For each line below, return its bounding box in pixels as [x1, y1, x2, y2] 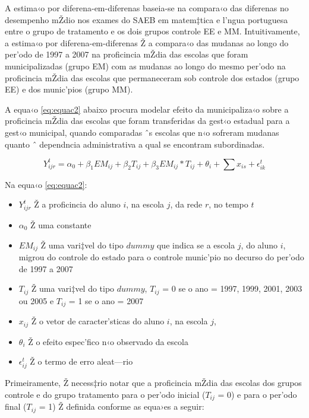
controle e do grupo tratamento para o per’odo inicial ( [5, 388, 206, 400]
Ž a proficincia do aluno [34, 198, 121, 210]
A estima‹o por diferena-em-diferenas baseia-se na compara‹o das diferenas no [5, 2, 289, 14]
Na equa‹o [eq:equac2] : [5, 178, 87, 190]
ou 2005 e [18, 294, 54, 307]
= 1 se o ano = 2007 [68, 294, 144, 307]
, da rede [170, 198, 203, 210]
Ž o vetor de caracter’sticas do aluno [31, 315, 165, 327]
